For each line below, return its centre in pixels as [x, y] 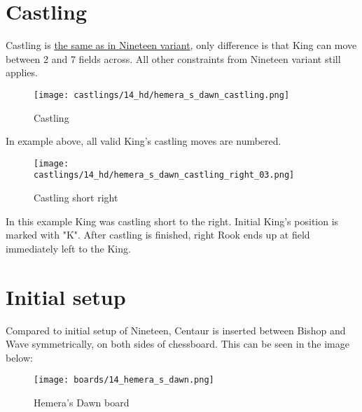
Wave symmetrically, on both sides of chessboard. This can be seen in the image [177, 344]
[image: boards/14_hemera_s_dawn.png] [124, 380]
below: [19, 357]
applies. [22, 72]
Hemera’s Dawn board [82, 402]
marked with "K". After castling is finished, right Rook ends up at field [158, 235]
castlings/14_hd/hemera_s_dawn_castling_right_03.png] [164, 175]
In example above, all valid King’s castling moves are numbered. [144, 141]
